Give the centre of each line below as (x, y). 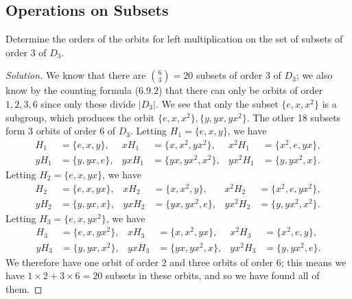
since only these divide (88, 103)
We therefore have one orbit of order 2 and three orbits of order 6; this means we (176, 262)
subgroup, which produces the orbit (80, 117)
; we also (314, 75)
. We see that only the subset (217, 103)
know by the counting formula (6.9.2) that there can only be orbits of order (164, 90)
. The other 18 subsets (294, 117)
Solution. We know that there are (76, 75)
